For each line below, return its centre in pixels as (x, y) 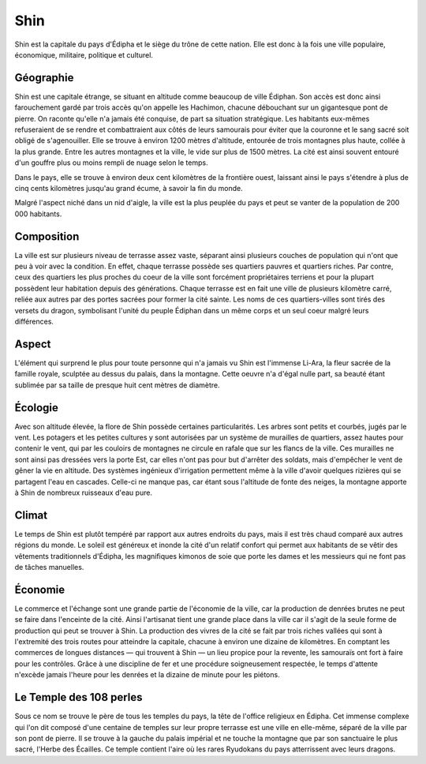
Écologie (37, 408)
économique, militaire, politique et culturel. (84, 54)
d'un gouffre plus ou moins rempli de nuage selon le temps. (111, 163)
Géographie (44, 78)
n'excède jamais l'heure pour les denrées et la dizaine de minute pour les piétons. (147, 675)
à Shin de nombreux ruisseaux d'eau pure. (84, 492)
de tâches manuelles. (49, 567)
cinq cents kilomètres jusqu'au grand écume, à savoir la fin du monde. (129, 188)
